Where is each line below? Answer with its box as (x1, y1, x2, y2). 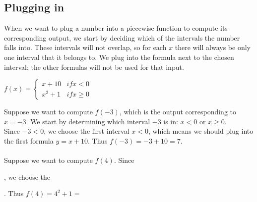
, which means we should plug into (148, 126, 254, 136)
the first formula (4, 135, 54, 146)
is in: (163, 116, 178, 126)
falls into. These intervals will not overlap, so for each (4, 42, 167, 52)
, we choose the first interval (44, 126, 129, 136)
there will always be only (175, 42, 251, 52)
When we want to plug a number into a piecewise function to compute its (4, 23, 228, 33)
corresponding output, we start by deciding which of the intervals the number (4, 32, 240, 43)
